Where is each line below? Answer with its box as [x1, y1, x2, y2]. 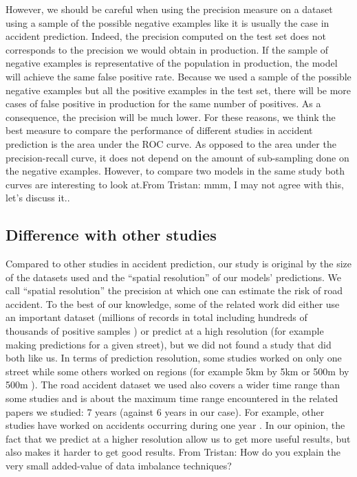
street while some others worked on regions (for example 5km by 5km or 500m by [6, 364, 349, 378]
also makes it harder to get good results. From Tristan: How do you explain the [6, 445, 340, 459]
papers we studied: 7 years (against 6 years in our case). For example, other [6, 404, 325, 419]
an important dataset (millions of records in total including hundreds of [6, 310, 307, 324]
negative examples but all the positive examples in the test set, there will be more [6, 82, 351, 97]
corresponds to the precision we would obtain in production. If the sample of [6, 42, 329, 56]
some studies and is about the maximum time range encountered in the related [6, 391, 338, 406]
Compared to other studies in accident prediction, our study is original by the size [6, 256, 352, 271]
